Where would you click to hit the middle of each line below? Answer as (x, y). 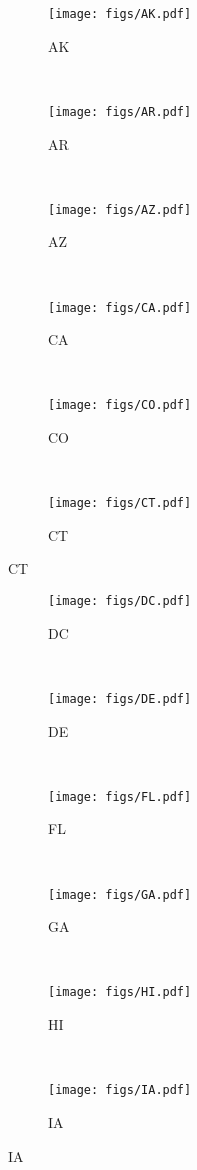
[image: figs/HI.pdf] (120, 992)
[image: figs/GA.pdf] (120, 894)
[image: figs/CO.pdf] (120, 405)
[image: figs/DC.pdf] (120, 601)
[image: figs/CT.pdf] (120, 503)
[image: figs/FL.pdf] (120, 796)
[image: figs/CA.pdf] (120, 307)
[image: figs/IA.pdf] (120, 1090)
